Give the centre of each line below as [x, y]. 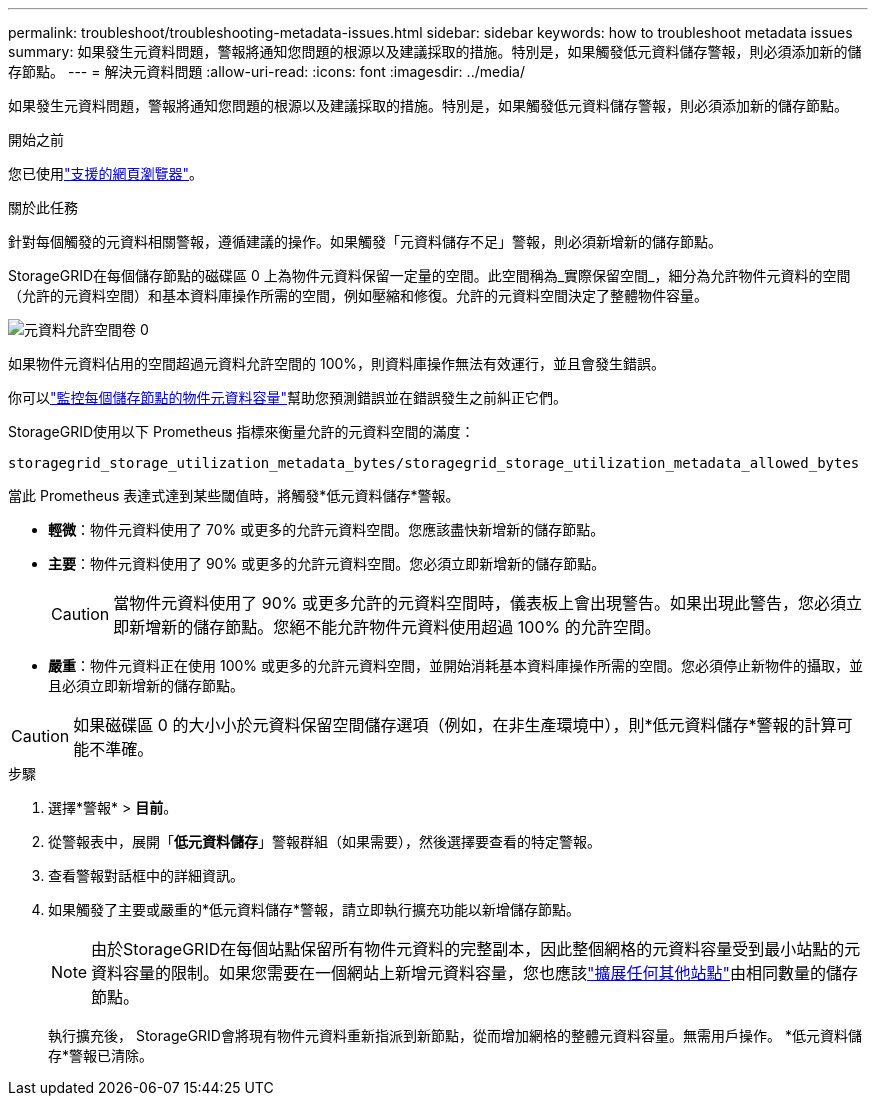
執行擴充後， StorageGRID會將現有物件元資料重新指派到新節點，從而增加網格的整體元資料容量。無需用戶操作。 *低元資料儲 [455, 1035]
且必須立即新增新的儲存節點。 [146, 685]
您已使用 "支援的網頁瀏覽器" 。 [106, 173]
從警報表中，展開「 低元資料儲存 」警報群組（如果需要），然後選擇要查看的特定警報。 [324, 841]
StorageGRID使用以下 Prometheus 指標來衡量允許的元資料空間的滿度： [241, 431]
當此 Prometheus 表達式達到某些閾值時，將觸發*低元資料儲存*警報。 [234, 495]
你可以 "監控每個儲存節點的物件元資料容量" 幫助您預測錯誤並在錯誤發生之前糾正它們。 [288, 397]
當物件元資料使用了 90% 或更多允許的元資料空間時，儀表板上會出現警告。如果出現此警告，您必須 [480, 603]
